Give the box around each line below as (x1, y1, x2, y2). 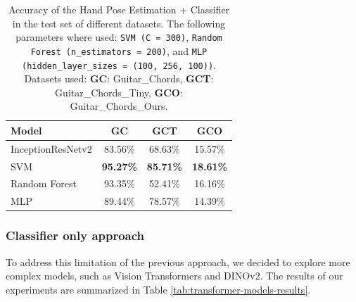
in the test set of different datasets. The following (12, 15, 226, 30)
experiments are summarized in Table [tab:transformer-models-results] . (6, 282, 311, 296)
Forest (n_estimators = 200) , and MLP (30, 43, 208, 58)
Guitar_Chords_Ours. (70, 99, 168, 113)
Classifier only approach (6, 227, 145, 244)
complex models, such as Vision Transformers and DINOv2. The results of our (6, 268, 343, 283)
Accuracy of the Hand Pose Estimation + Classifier (8, 2, 230, 16)
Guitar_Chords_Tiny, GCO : (55, 84, 183, 99)
